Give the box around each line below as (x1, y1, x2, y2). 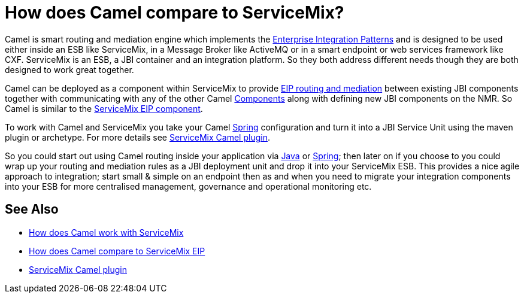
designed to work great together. (5, 64, 134, 75)
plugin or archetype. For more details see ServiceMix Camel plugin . (5, 132, 270, 142)
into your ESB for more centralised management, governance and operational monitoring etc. (5, 181, 372, 191)
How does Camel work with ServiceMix (29, 227, 184, 238)
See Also (5, 202, 59, 217)
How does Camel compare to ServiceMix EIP (29, 245, 205, 256)
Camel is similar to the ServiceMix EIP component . (5, 103, 203, 114)
